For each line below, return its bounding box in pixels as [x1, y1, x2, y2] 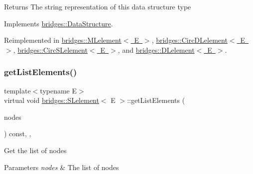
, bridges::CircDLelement [151, 35, 228, 45]
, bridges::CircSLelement [13, 44, 88, 55]
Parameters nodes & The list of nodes [4, 162, 119, 172]
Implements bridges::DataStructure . [4, 18, 113, 28]
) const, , [4, 128, 31, 139]
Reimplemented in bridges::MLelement [4, 35, 122, 45]
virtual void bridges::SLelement [4, 95, 99, 105]
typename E [40, 85, 77, 95]
